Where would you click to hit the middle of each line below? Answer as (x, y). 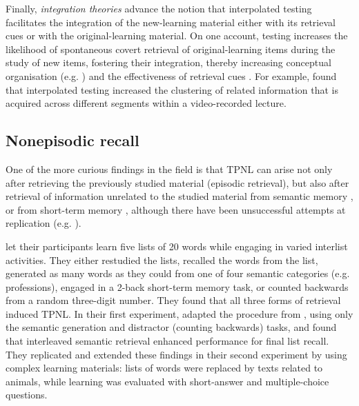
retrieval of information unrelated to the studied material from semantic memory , (179, 196)
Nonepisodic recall (72, 140)
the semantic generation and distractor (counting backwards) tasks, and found (171, 327)
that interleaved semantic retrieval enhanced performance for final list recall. (167, 341)
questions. (27, 395)
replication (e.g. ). (43, 223)
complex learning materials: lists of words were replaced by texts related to (164, 368)
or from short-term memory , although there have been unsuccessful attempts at (176, 209)
